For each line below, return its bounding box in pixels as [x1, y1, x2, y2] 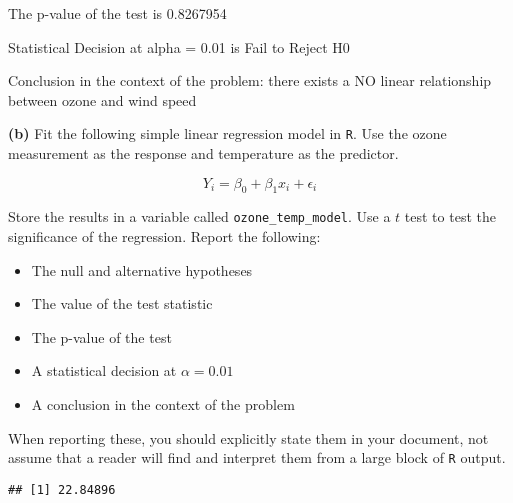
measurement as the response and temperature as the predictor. [8, 143, 399, 164]
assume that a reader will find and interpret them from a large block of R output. [8, 447, 506, 468]
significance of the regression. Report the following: [8, 226, 321, 247]
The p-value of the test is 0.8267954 [8, 3, 227, 23]
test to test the [404, 206, 496, 227]
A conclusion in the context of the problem [31, 394, 295, 415]
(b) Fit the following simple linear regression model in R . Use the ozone [8, 123, 447, 144]
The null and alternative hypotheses [31, 259, 253, 280]
